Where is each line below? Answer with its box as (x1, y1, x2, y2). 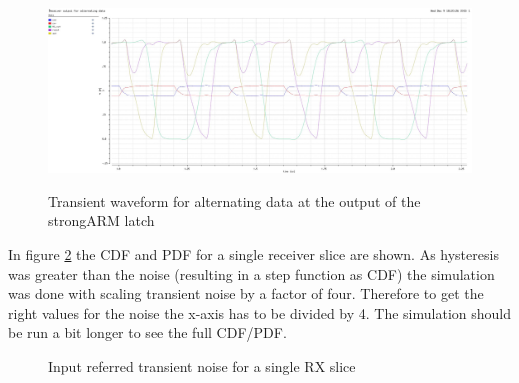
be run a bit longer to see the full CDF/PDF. (8, 322, 287, 343)
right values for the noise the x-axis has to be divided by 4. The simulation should (8, 302, 511, 323)
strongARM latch (48, 210, 155, 231)
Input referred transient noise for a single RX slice (48, 355, 356, 376)
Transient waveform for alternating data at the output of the (48, 190, 421, 211)
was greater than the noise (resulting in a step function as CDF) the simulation (8, 263, 495, 284)
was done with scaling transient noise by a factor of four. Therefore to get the (8, 283, 484, 304)
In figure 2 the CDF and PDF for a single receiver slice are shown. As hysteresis (8, 243, 499, 264)
